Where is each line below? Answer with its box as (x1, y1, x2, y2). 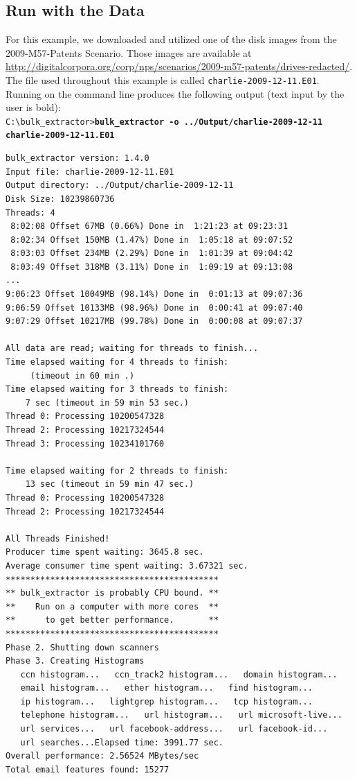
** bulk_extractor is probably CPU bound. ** (6, 588, 219, 598)
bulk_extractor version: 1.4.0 (6, 153, 149, 164)
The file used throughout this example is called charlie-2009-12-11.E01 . (6, 72, 320, 87)
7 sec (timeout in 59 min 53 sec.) (25, 397, 189, 408)
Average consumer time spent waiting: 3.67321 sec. (6, 560, 248, 571)
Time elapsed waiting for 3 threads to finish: (6, 384, 229, 395)
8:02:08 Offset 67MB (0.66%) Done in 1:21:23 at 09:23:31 (10, 221, 289, 232)
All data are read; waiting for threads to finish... (6, 343, 259, 354)
